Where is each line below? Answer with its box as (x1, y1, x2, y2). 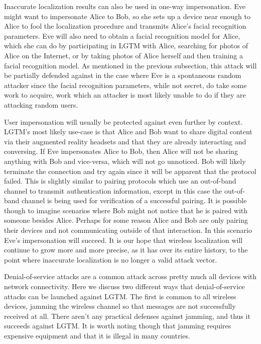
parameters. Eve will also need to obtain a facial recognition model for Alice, (4, 30, 240, 41)
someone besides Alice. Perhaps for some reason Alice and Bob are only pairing (4, 215, 248, 225)
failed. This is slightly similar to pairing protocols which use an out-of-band (4, 176, 236, 186)
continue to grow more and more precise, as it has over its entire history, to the (4, 244, 248, 255)
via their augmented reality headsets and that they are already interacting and (4, 136, 246, 146)
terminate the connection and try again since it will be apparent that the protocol (4, 165, 256, 176)
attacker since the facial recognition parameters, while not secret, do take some (4, 79, 247, 90)
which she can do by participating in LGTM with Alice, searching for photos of (4, 40, 248, 51)
